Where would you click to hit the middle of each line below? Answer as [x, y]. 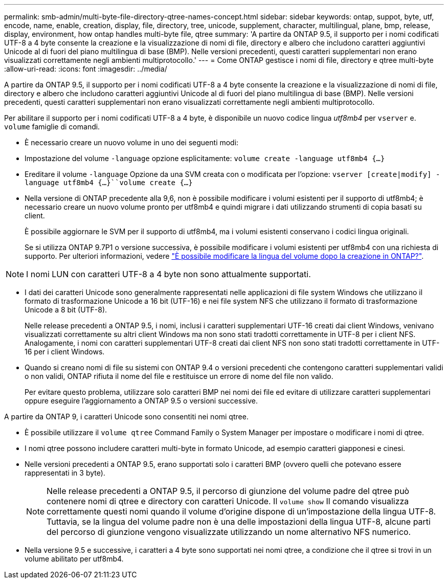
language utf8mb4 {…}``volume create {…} [109, 183]
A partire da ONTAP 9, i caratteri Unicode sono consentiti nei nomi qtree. [126, 417]
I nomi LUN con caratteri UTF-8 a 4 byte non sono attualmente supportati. [169, 274]
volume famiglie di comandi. [52, 127]
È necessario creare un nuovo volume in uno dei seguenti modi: [132, 142]
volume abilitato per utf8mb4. [74, 559]
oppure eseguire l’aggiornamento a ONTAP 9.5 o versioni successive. [141, 401]
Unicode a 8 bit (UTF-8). [66, 310]
